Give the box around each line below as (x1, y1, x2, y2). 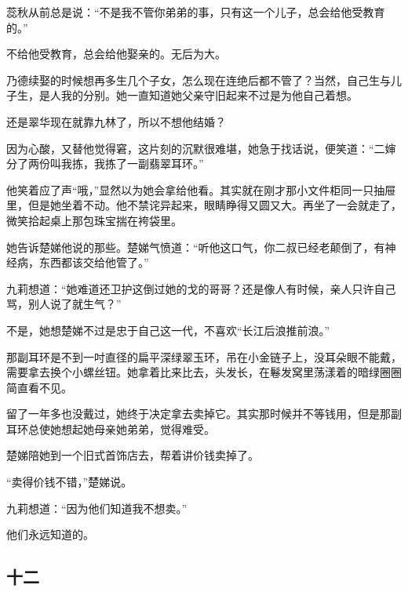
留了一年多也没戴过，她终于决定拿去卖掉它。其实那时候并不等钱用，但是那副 (6, 405, 402, 422)
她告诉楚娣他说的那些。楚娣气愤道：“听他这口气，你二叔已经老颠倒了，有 (6, 238, 385, 255)
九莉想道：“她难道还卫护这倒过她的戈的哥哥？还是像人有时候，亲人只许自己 (6, 280, 396, 296)
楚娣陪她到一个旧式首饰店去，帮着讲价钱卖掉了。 (6, 447, 259, 463)
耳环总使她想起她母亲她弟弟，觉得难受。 (6, 420, 215, 437)
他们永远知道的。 (6, 526, 94, 543)
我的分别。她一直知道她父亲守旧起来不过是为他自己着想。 (60, 87, 358, 104)
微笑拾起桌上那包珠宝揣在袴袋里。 (6, 212, 182, 228)
